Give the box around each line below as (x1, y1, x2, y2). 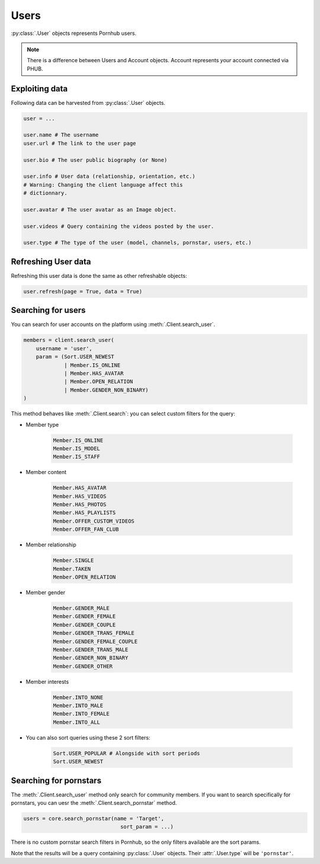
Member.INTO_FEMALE (53, 711, 110, 717)
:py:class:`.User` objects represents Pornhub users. (11, 30, 137, 37)
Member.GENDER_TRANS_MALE (53, 646, 129, 653)
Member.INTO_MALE (53, 702, 104, 709)
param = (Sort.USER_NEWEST (36, 353, 115, 360)
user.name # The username (23, 132, 99, 139)
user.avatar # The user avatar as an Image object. (23, 206, 177, 213)
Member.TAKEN (53, 565, 91, 572)
